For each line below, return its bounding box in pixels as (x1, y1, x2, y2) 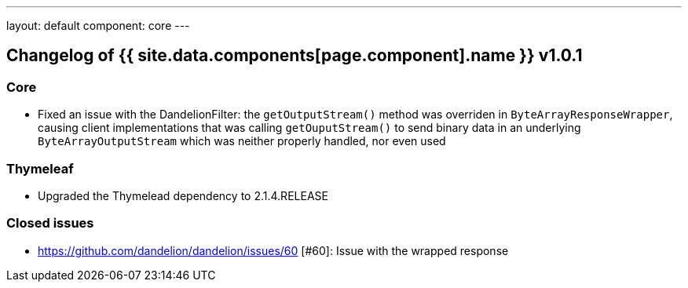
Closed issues (6, 215, 94, 231)
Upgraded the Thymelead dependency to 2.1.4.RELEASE (38, 188, 328, 202)
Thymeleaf (6, 160, 74, 177)
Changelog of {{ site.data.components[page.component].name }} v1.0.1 (6, 46, 583, 66)
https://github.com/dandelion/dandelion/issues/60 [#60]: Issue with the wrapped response (38, 243, 509, 257)
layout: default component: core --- (6, 19, 190, 32)
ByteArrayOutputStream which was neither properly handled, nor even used (38, 134, 446, 148)
